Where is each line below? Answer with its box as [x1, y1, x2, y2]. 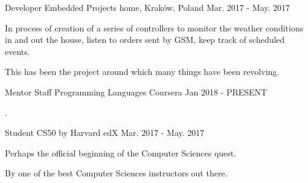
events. [5, 45, 30, 57]
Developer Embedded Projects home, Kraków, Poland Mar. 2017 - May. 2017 [5, 1, 290, 13]
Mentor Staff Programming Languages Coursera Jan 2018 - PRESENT [5, 85, 268, 98]
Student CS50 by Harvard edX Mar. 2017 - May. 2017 [5, 126, 205, 139]
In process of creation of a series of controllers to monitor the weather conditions [5, 21, 304, 34]
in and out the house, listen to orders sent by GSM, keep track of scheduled [5, 33, 285, 46]
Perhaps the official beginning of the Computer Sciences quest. [5, 146, 237, 159]
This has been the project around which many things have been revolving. [5, 65, 280, 78]
